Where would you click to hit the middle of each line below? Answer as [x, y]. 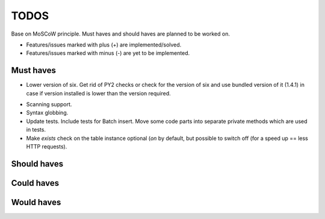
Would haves [36, 202]
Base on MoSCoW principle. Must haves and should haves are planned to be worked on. [120, 34]
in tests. [36, 130]
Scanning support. [49, 104]
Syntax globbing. [47, 113]
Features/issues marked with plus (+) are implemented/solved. [104, 45]
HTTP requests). [47, 146]
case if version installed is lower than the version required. [98, 93]
